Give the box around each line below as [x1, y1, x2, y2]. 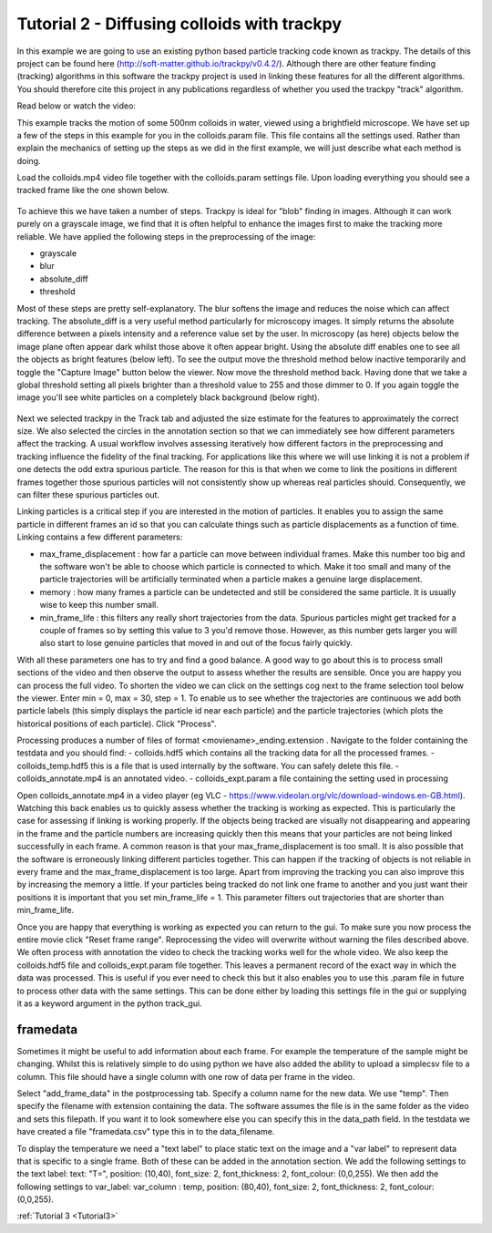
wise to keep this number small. [39, 600, 159, 611]
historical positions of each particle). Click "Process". [16, 718, 217, 729]
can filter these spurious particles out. [16, 489, 159, 500]
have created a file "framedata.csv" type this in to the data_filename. [16, 1126, 275, 1137]
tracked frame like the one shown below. [16, 185, 169, 196]
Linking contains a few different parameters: [16, 531, 183, 542]
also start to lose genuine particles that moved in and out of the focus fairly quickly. [39, 638, 354, 649]
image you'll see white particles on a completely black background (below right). [16, 392, 321, 403]
